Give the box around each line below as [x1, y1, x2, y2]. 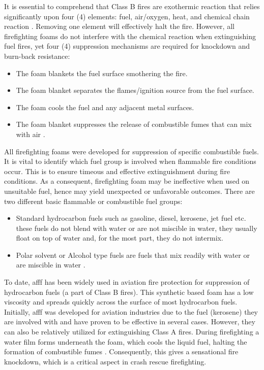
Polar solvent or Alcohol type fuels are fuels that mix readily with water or [16, 249, 250, 260]
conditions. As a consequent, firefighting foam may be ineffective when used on [4, 176, 250, 186]
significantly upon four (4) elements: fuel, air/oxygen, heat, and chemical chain [4, 11, 250, 21]
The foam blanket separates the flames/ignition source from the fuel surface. [16, 85, 254, 95]
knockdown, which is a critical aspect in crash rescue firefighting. [4, 356, 207, 366]
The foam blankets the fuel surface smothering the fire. [16, 68, 188, 78]
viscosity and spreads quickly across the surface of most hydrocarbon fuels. [4, 296, 238, 307]
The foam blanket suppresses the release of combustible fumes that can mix [16, 119, 252, 129]
